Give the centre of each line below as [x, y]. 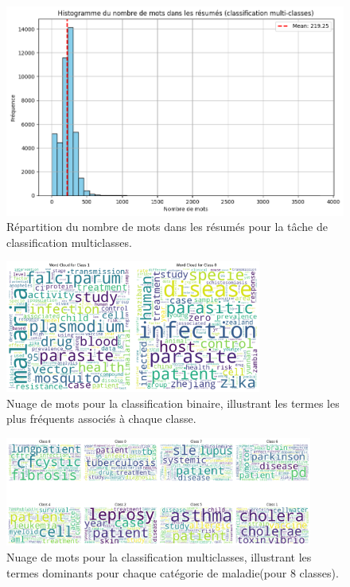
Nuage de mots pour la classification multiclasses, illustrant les [159, 556]
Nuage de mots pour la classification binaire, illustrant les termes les [173, 403]
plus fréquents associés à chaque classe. [101, 419]
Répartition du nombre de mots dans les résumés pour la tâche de [167, 227]
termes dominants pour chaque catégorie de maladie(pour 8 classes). [173, 572]
